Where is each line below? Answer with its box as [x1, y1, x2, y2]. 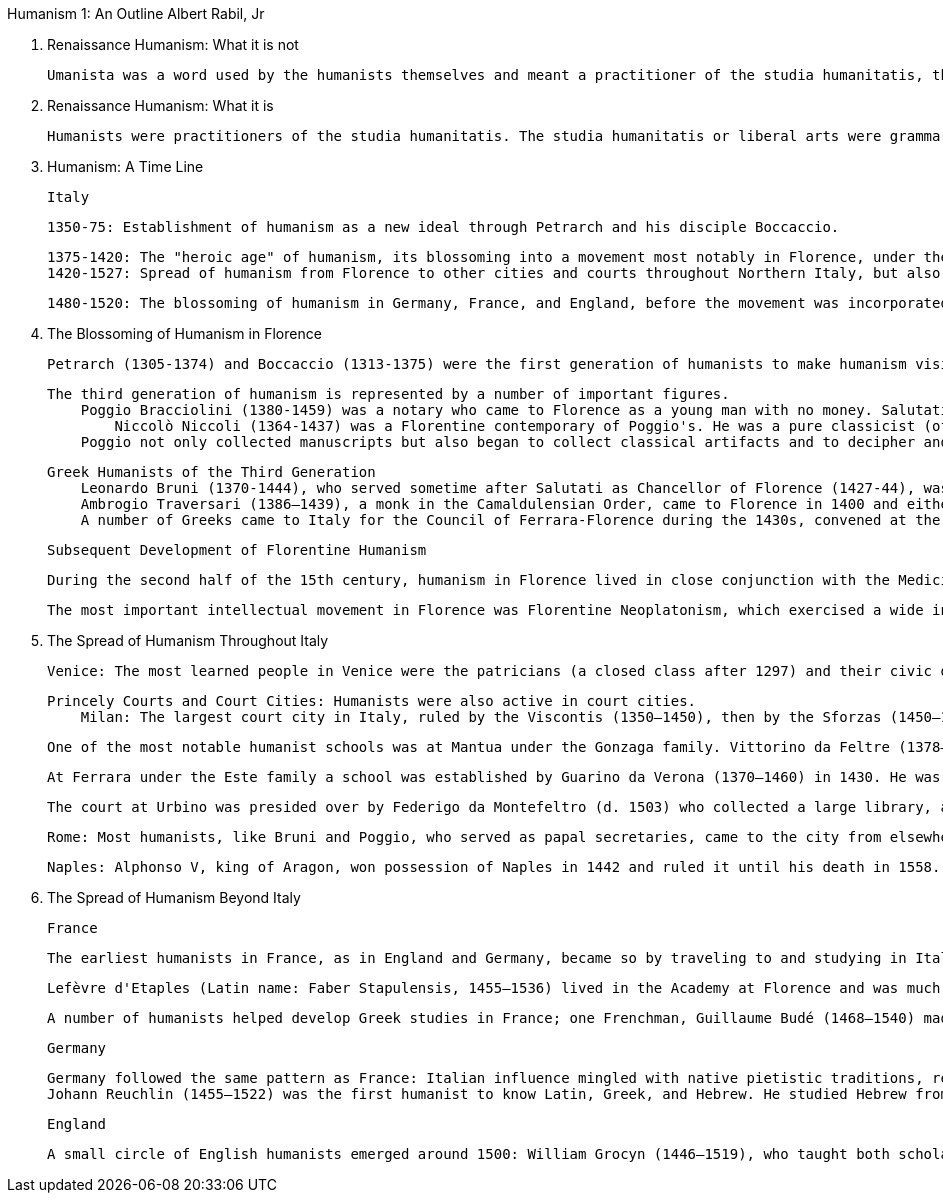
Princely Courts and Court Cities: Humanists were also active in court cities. [47, 693, 697, 709]
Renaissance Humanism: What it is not [47, 36, 299, 53]
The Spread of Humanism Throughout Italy [47, 632, 329, 649]
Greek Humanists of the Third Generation [47, 464, 376, 480]
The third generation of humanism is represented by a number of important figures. [47, 386, 730, 402]
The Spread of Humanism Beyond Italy [47, 889, 301, 906]
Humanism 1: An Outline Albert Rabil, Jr [7, 5, 265, 22]
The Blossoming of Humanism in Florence [47, 325, 322, 342]
